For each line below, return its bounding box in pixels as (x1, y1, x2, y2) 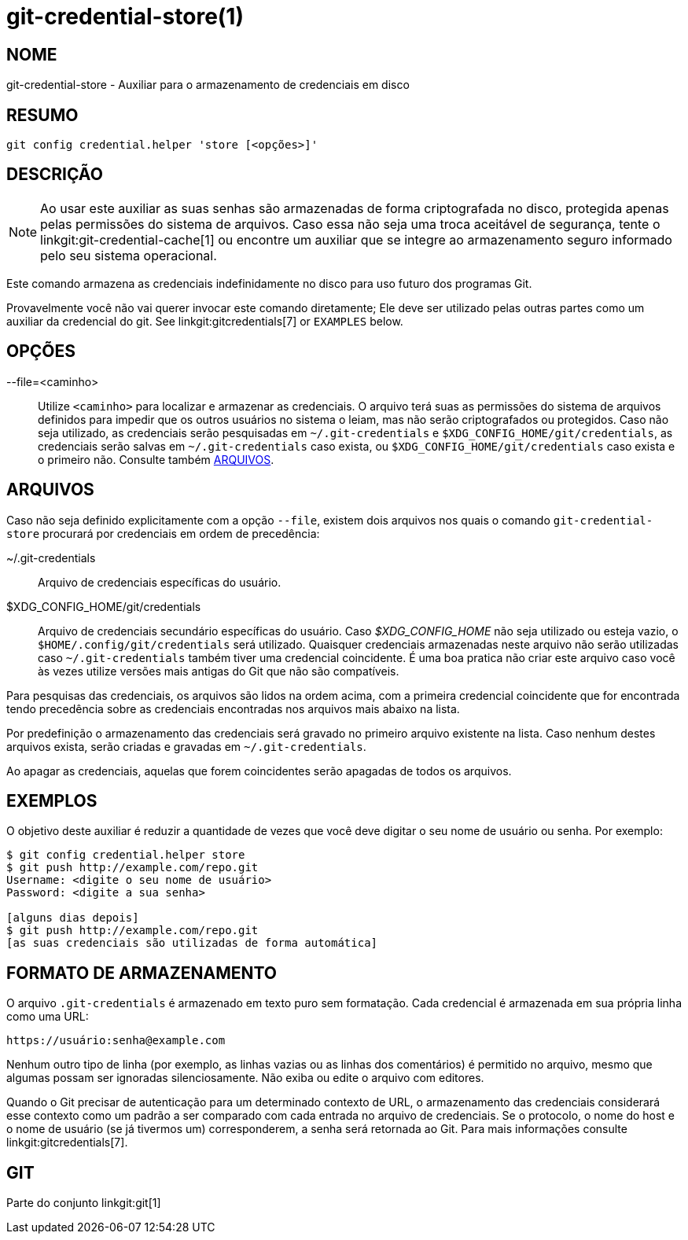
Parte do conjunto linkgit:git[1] (6, 1196, 161, 1210)
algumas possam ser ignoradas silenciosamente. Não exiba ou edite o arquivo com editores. (6, 1071, 484, 1085)
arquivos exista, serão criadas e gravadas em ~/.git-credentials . (6, 739, 366, 753)
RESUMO (6, 105, 79, 125)
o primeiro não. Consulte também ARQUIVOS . (38, 452, 274, 466)
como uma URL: (6, 1010, 89, 1024)
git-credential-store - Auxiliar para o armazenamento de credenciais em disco (6, 78, 410, 92)
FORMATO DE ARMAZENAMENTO (6, 962, 278, 983)
